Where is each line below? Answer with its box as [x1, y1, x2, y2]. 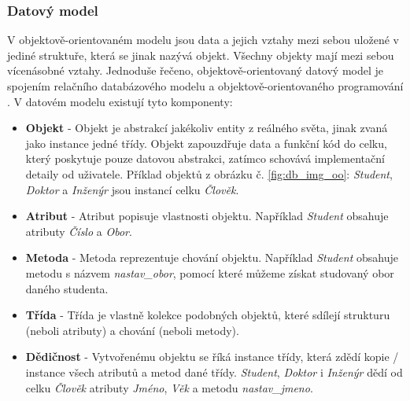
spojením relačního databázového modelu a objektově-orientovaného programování [7, 78, 404, 94]
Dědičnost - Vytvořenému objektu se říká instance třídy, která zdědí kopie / [25, 348, 399, 365]
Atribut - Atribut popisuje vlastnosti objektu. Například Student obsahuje [25, 208, 389, 224]
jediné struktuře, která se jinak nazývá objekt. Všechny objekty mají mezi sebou [7, 46, 394, 63]
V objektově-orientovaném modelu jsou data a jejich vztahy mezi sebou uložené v [7, 31, 399, 48]
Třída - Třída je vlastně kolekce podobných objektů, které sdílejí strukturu [25, 307, 390, 323]
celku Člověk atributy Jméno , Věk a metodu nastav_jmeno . [25, 379, 313, 395]
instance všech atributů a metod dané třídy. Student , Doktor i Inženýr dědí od [25, 363, 403, 380]
